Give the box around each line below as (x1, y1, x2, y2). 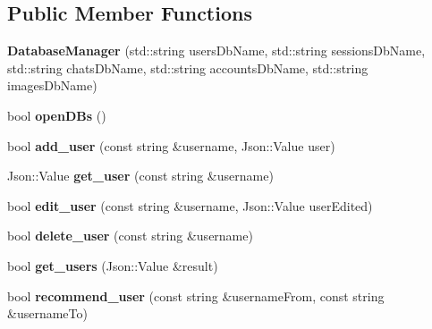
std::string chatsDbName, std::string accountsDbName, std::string (7, 58, 368, 77)
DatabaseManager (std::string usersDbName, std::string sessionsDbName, (7, 41, 426, 60)
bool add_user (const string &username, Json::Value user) (7, 136, 335, 155)
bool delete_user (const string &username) (7, 226, 253, 245)
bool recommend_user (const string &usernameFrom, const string (7, 286, 385, 305)
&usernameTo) (7, 304, 88, 323)
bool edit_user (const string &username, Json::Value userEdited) (7, 196, 373, 215)
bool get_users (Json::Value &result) (7, 256, 218, 274)
